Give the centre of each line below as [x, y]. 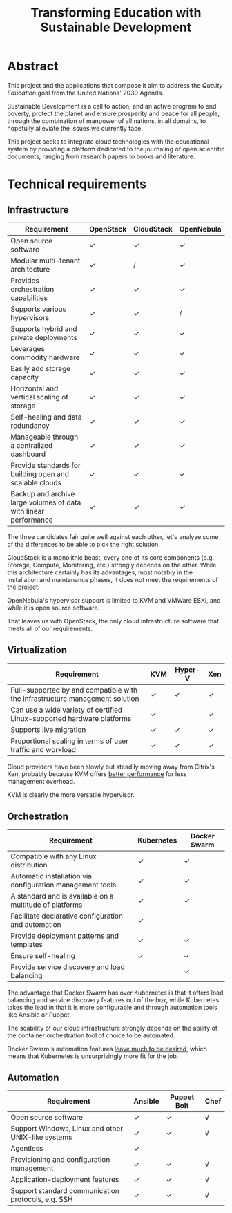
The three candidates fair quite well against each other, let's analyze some [113, 536]
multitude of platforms [47, 905]
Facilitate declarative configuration [67, 916]
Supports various [39, 309]
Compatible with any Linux [54, 856]
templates [27, 944]
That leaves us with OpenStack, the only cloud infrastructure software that [113, 621]
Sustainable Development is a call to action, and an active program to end [112, 106]
